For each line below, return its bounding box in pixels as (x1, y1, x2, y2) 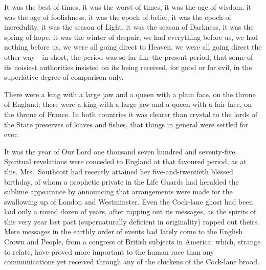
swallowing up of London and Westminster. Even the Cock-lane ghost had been (4, 196, 253, 207)
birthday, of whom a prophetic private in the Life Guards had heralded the (4, 176, 239, 187)
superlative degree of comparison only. (4, 72, 124, 82)
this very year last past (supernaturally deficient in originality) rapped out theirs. (4, 216, 259, 227)
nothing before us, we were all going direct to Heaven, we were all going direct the (4, 41, 262, 52)
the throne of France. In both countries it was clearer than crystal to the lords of (4, 108, 258, 119)
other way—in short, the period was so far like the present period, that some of (4, 51, 253, 62)
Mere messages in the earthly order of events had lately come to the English (4, 226, 243, 237)
